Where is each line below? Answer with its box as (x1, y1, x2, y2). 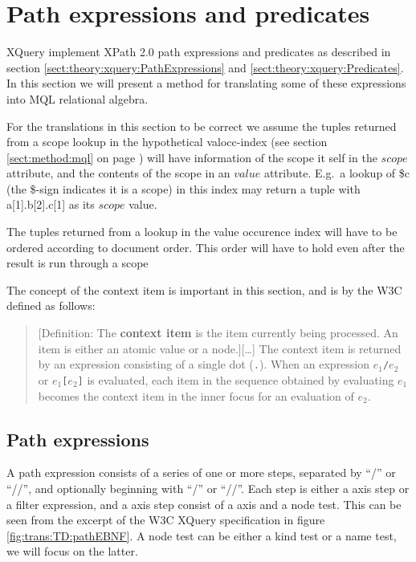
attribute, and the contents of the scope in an (6, 165, 230, 181)
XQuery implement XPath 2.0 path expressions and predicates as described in (6, 43, 391, 60)
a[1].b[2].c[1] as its (6, 196, 95, 213)
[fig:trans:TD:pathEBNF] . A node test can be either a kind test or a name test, (6, 527, 397, 544)
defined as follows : (6, 297, 96, 314)
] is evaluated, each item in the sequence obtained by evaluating (77, 371, 394, 388)
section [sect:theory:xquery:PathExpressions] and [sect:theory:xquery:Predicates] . (6, 59, 404, 75)
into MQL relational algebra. (6, 90, 149, 107)
